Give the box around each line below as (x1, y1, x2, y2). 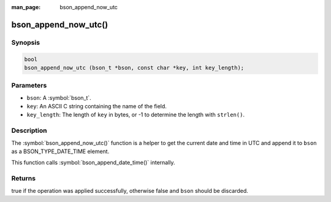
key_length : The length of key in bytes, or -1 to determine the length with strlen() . (26, 111, 245, 119)
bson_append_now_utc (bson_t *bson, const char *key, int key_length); (24, 64, 245, 71)
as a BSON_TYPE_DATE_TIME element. (11, 148, 110, 155)
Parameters (11, 81, 47, 90)
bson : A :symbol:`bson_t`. (26, 94, 91, 101)
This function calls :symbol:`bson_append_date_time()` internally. (11, 159, 175, 166)
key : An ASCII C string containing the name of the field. (26, 103, 167, 110)
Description (11, 126, 47, 135)
